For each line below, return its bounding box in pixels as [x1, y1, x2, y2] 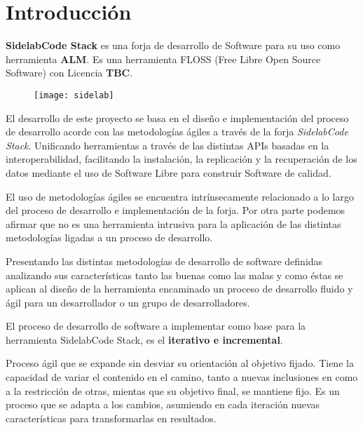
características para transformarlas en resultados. [6, 410, 217, 425]
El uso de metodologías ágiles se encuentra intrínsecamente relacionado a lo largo [6, 189, 354, 203]
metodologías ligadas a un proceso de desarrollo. [6, 230, 213, 245]
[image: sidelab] [34, 90, 114, 100]
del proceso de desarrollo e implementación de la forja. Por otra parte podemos [6, 203, 345, 217]
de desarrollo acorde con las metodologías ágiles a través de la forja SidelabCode [6, 124, 348, 139]
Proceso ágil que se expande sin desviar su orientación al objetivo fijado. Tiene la [6, 356, 354, 370]
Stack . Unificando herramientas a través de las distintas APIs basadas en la [6, 137, 329, 152]
